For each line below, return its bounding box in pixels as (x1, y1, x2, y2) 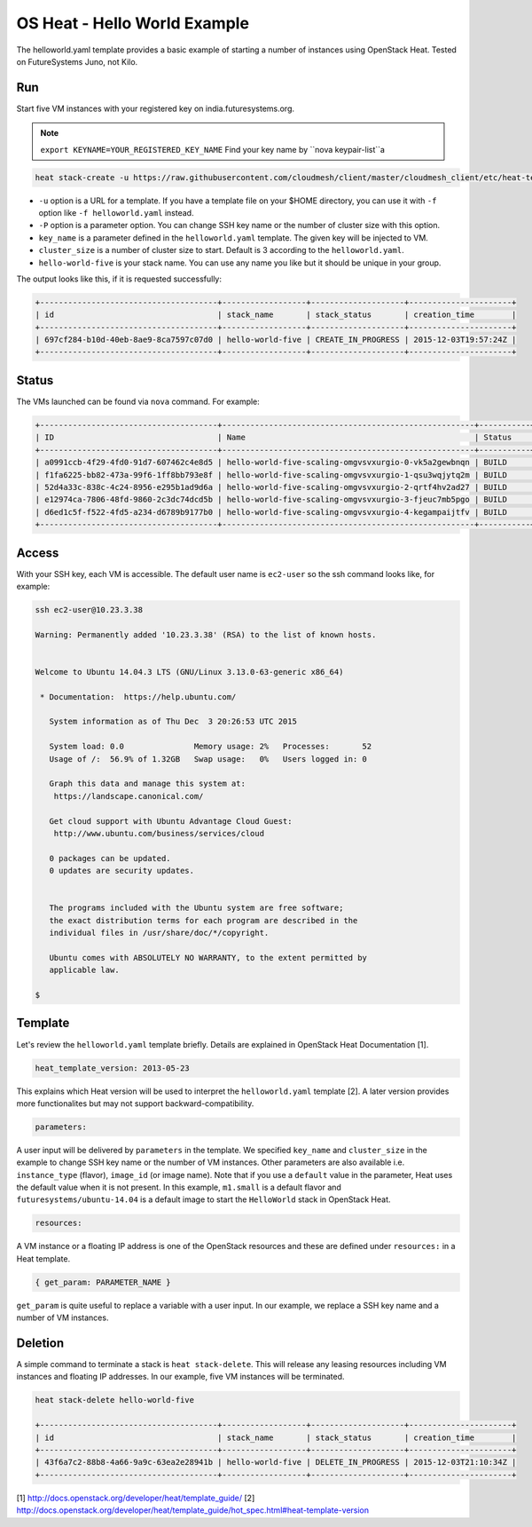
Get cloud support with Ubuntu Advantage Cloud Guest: (49, 816, 293, 826)
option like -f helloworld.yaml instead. (38, 207, 194, 218)
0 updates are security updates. (49, 866, 195, 876)
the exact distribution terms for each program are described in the (49, 915, 358, 925)
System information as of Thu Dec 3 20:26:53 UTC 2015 (49, 716, 297, 727)
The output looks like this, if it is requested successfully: (16, 273, 222, 284)
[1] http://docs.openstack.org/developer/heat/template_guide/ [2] (16, 1492, 255, 1503)
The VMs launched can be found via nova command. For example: (16, 396, 261, 407)
